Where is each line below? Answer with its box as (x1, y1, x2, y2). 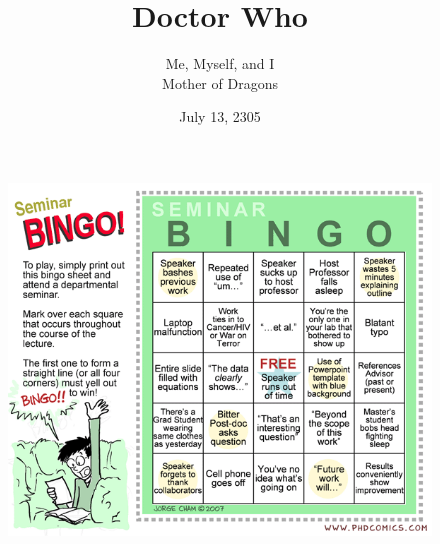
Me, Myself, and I (165, 53, 275, 74)
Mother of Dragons (162, 72, 278, 93)
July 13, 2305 (179, 106, 261, 127)
